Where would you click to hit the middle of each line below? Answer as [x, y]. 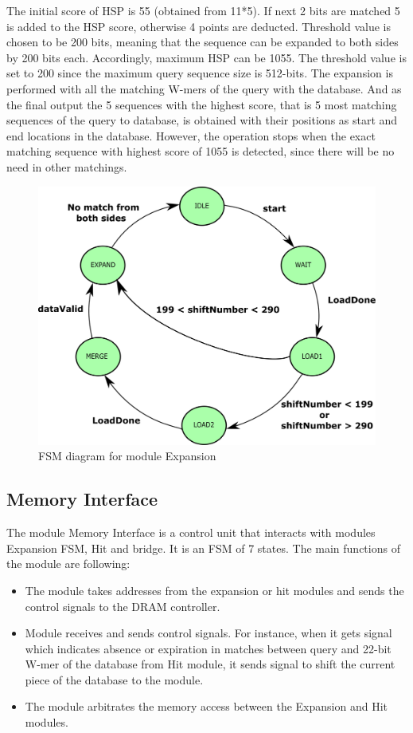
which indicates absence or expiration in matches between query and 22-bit [208, 648]
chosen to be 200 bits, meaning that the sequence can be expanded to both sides [203, 42]
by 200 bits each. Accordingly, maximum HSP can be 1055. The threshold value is [206, 57]
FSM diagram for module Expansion [127, 456]
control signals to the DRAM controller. [123, 606]
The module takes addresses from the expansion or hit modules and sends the [214, 590]
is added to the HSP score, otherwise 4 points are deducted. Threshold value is [199, 26]
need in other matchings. [67, 166]
